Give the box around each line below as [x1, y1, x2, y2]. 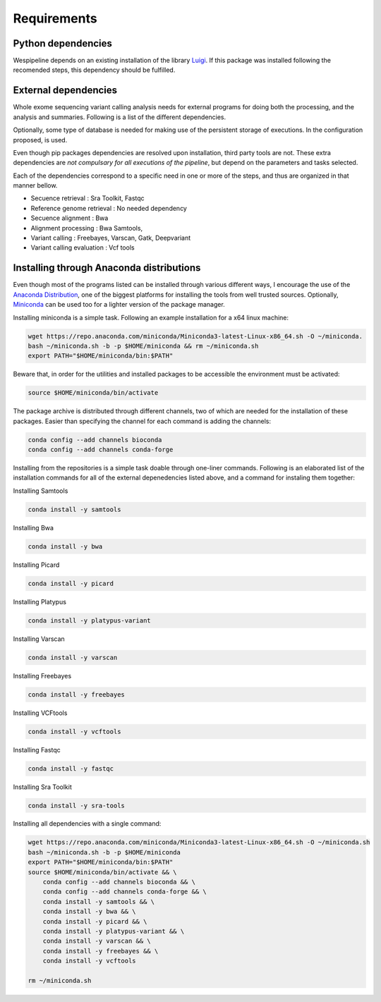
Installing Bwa [13, 523, 54, 532]
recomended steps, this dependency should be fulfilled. [13, 66, 176, 74]
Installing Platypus [13, 597, 67, 606]
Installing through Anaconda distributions [13, 262, 201, 274]
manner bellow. [13, 181, 58, 190]
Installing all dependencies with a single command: [13, 819, 162, 828]
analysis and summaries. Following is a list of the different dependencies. [13, 113, 226, 121]
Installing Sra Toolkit [13, 783, 72, 791]
